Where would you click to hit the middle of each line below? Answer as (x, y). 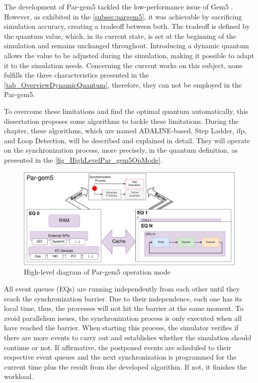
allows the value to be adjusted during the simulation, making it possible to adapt (129, 55)
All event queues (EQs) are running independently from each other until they (122, 289)
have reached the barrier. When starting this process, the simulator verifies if (121, 328)
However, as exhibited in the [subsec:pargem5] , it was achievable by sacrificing (123, 16)
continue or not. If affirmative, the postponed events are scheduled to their (118, 347)
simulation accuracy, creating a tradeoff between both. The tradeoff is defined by (127, 26)
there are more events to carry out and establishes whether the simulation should (128, 337)
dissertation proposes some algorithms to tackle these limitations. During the (121, 121)
